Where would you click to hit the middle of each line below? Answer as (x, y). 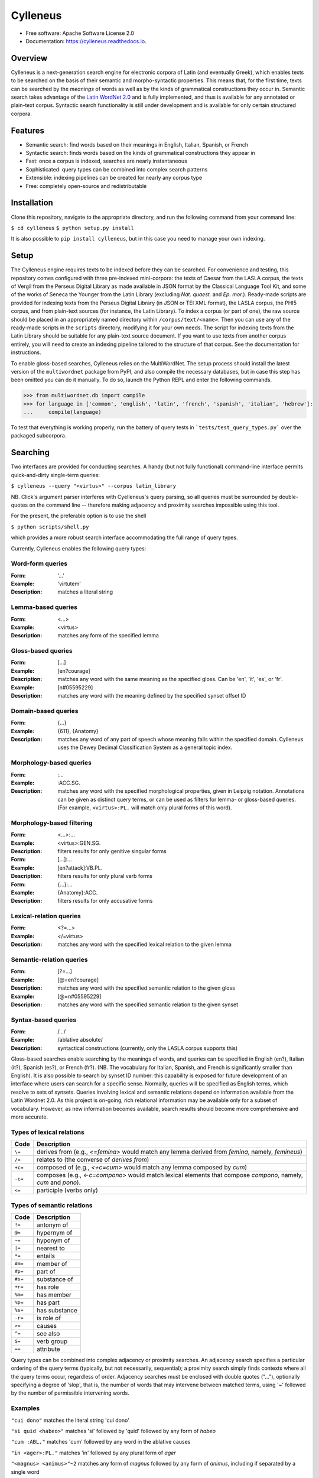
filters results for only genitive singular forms (112, 851)
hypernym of (54, 1233)
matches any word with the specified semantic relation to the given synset (148, 1004)
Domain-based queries (45, 711)
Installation (32, 203)
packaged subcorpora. (39, 436)
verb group (52, 1341)
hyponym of (53, 1240)
